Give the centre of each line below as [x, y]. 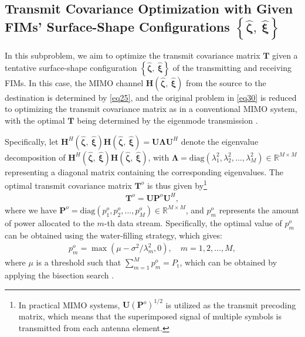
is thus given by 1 [177, 184]
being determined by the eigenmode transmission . [167, 120]
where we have [31, 210]
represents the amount [259, 210]
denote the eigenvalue [220, 141]
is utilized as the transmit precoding [231, 304]
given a [285, 55]
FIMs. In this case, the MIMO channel [74, 82]
